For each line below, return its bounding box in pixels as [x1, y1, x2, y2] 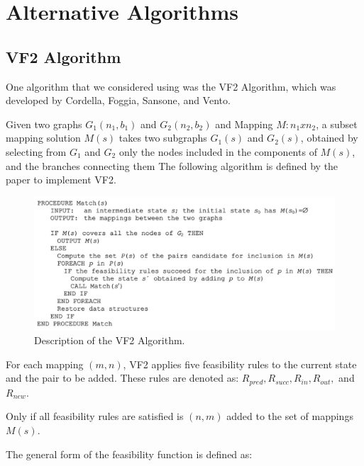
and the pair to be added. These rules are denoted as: [6, 370, 239, 385]
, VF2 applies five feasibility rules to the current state [123, 356, 357, 371]
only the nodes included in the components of [118, 144, 317, 159]
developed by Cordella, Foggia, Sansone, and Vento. [6, 93, 231, 108]
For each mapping [6, 356, 84, 371]
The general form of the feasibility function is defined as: [6, 446, 253, 461]
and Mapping [215, 116, 273, 131]
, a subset [316, 116, 358, 131]
